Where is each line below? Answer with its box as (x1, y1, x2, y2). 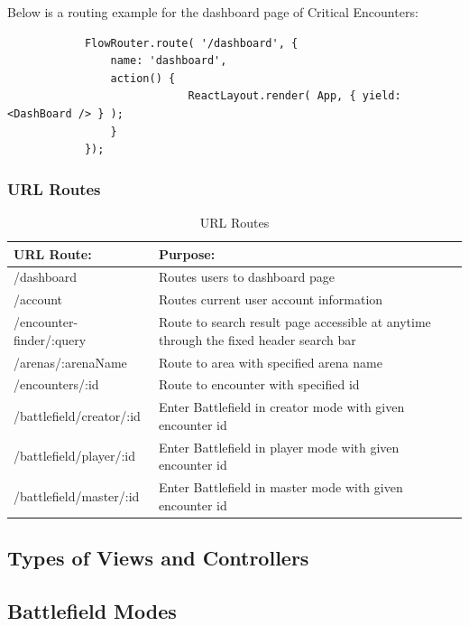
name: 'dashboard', (110, 54, 227, 68)
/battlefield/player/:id (14, 446, 136, 465)
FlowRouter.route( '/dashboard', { (84, 36, 299, 50)
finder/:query (14, 330, 87, 349)
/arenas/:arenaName (14, 352, 127, 371)
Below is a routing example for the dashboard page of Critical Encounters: (7, 3, 418, 21)
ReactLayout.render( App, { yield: (188, 89, 401, 103)
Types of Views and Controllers (7, 544, 309, 572)
